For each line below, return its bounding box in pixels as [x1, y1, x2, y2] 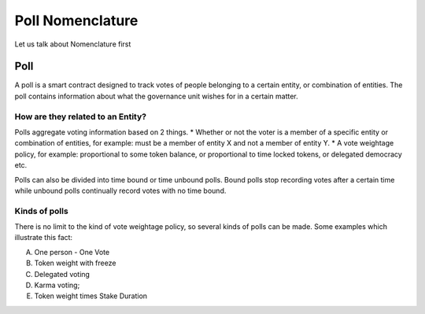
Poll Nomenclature [14, 12, 139, 29]
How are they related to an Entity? [14, 111, 147, 122]
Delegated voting [34, 269, 91, 279]
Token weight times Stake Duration [34, 291, 148, 301]
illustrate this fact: [14, 233, 73, 242]
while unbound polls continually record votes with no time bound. [14, 186, 227, 195]
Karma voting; [34, 280, 80, 290]
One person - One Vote [34, 247, 110, 257]
